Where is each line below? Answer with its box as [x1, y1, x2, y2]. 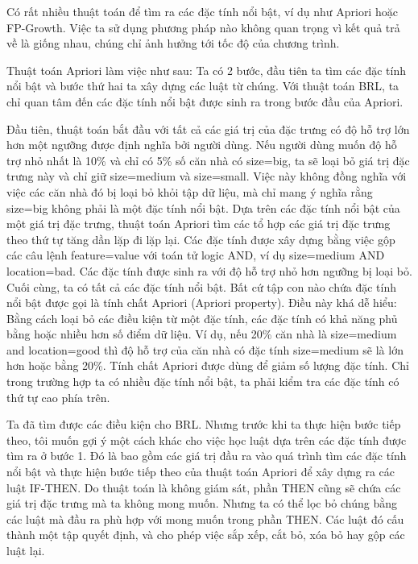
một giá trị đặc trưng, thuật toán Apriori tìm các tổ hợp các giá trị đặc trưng [6, 215, 391, 232]
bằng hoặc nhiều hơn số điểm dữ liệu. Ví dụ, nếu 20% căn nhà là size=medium [6, 326, 397, 342]
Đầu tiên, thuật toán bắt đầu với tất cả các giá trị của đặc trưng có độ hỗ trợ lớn [6, 120, 410, 137]
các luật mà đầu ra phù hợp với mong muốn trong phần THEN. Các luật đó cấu [6, 510, 404, 527]
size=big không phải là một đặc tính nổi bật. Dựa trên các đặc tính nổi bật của [6, 199, 400, 216]
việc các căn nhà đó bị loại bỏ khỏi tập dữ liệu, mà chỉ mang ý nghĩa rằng [6, 183, 373, 200]
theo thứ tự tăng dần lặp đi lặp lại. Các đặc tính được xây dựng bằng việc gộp [6, 230, 395, 247]
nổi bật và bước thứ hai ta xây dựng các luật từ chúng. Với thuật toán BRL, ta [6, 77, 399, 94]
